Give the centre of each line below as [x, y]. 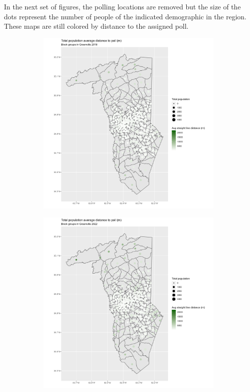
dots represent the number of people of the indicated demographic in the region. [125, 16]
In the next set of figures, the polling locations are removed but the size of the [123, 6]
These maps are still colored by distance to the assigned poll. [96, 26]
